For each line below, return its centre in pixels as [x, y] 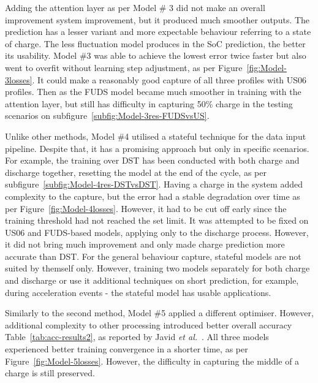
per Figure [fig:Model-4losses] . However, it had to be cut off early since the [146, 208]
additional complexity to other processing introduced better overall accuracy [149, 324]
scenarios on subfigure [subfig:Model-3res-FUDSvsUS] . [107, 116]
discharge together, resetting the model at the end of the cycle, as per [136, 172]
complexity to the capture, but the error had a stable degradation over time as [153, 196]
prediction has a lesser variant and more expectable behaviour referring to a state [158, 32]
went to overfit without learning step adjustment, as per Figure [124, 67]
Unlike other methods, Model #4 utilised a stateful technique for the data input [156, 136]
